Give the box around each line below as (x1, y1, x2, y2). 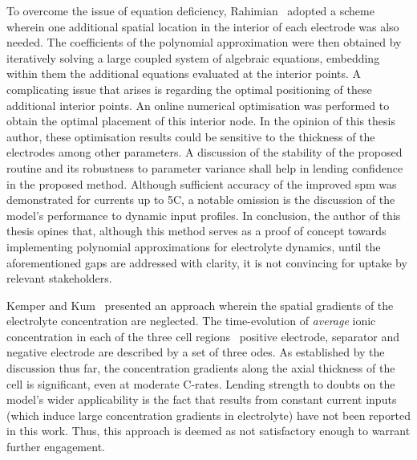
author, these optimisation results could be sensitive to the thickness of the (6, 128, 375, 145)
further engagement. (6, 438, 105, 455)
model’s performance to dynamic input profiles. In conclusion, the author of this (6, 206, 401, 223)
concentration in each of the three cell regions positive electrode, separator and (6, 328, 400, 344)
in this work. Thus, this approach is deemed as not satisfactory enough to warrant (6, 422, 411, 439)
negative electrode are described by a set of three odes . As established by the (6, 344, 385, 360)
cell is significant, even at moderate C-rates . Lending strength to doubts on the (6, 375, 395, 392)
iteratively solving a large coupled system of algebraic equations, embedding (6, 49, 380, 66)
